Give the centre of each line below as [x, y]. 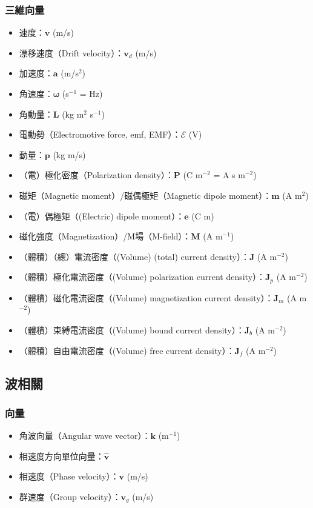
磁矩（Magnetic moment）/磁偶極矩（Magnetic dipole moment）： [145, 195]
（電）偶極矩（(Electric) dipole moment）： [102, 216]
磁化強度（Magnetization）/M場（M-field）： [105, 236]
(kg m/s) [69, 154]
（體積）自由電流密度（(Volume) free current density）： [127, 350]
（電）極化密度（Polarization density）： [96, 175]
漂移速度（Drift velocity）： [71, 52]
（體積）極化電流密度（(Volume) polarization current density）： [142, 277]
